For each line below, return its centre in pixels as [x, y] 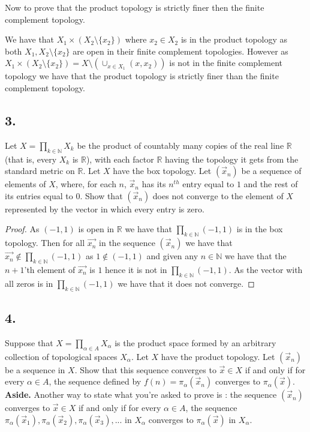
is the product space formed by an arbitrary [195, 342]
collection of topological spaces [61, 356]
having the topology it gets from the [232, 159]
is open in [96, 229]
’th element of [50, 269]
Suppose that [29, 342]
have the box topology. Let [162, 171]
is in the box [260, 229]
